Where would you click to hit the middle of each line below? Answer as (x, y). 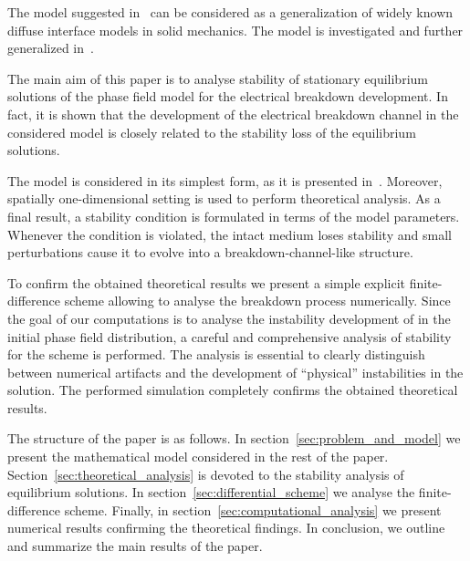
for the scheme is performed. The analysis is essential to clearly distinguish (216, 354)
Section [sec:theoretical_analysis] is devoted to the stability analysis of (206, 474)
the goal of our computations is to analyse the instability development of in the (229, 318)
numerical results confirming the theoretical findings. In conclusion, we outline (226, 528)
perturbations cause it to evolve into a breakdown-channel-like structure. (210, 252)
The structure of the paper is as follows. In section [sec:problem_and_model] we (234, 438)
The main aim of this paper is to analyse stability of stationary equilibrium (218, 78)
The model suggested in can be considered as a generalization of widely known (230, 12)
